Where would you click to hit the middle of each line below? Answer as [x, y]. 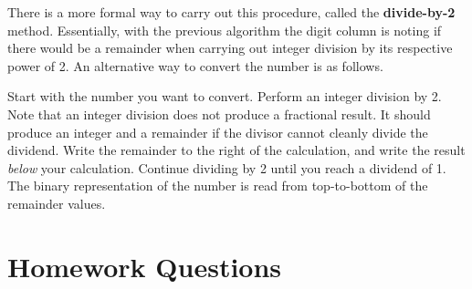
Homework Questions [145, 266]
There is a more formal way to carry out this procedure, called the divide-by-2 [231, 12]
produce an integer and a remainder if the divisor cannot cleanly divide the [218, 132]
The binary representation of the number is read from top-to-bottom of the [218, 186]
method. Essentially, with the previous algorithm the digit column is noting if [225, 30]
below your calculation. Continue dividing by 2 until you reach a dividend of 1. [227, 167]
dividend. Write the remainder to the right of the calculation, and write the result [236, 150]
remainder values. [57, 203]
